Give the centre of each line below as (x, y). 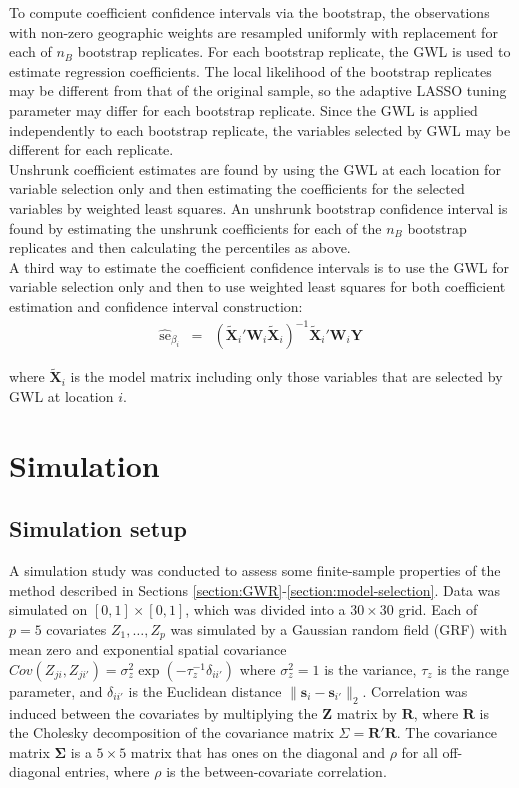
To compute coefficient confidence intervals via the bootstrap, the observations (249, 12)
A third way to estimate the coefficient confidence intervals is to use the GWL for (259, 266)
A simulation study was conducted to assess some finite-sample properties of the (255, 570)
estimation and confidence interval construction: (156, 305)
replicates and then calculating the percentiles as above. (180, 247)
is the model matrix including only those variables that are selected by (286, 376)
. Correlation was (415, 690)
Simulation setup (98, 528)
